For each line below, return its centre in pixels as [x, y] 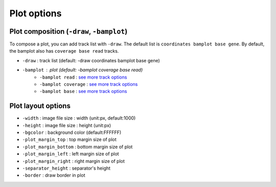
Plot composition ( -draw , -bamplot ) [68, 31]
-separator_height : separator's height [66, 168]
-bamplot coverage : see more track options [89, 84]
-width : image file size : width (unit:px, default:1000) [79, 118]
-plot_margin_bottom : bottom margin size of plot [77, 147]
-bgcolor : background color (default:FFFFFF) [72, 132]
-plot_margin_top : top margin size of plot [70, 139]
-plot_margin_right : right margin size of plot [74, 161]
